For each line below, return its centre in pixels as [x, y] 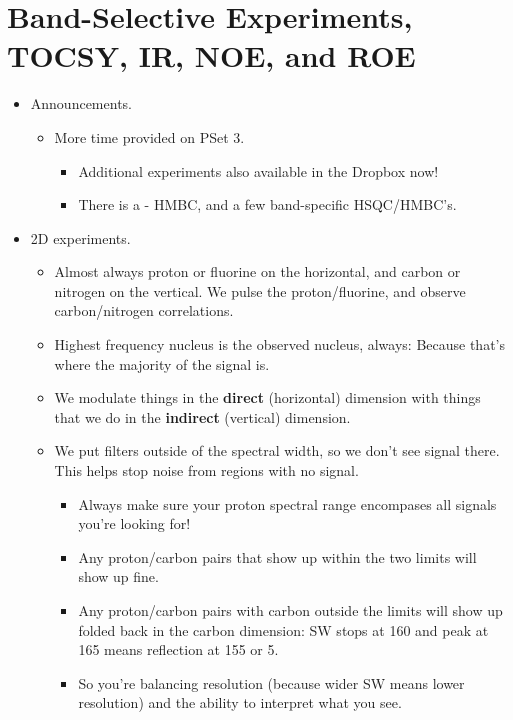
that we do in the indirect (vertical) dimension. [202, 416]
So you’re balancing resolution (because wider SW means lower [271, 682]
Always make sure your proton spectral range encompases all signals [287, 503]
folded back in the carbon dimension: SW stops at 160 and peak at [283, 629]
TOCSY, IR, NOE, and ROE [211, 55]
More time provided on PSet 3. [149, 136]
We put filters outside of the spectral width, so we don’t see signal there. [277, 450]
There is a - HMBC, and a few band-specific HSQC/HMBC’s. [267, 204]
